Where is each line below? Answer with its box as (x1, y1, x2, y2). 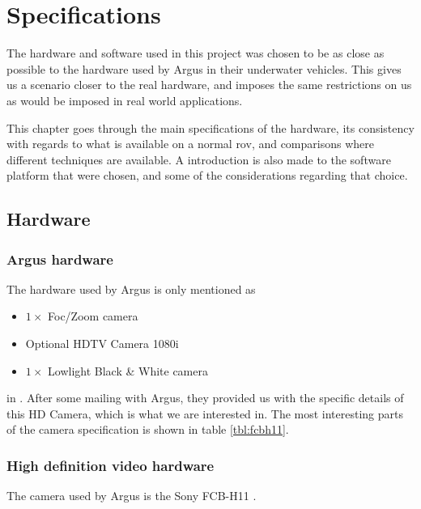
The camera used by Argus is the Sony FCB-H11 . (6, 487, 257, 504)
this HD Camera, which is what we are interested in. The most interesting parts (6, 405, 404, 422)
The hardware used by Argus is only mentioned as (6, 280, 256, 297)
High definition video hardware (6, 455, 215, 475)
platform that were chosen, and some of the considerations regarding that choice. (6, 167, 408, 184)
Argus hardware (6, 248, 113, 269)
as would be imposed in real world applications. (6, 91, 243, 108)
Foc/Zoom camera (48, 308, 138, 324)
